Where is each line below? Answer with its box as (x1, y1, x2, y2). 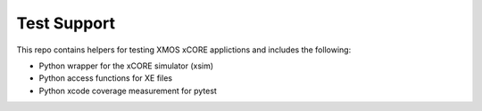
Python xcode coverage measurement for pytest (38, 85, 218, 96)
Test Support (16, 13, 116, 33)
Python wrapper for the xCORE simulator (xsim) (38, 60, 214, 71)
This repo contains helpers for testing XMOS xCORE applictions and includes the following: (16, 44, 352, 55)
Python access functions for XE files (38, 73, 173, 83)
